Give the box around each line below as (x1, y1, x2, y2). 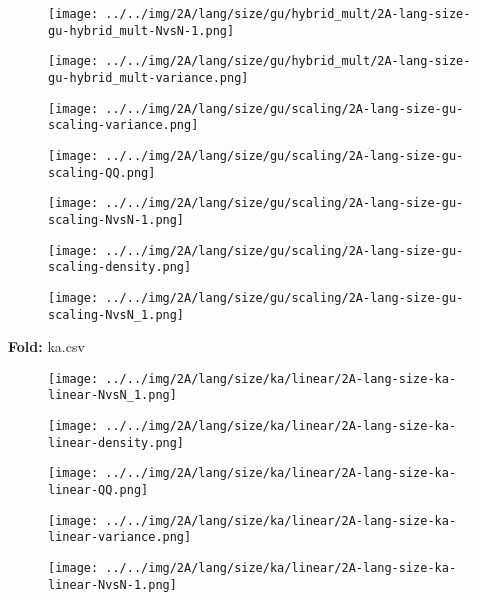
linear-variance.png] (48, 530, 192, 545)
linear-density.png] (48, 435, 185, 450)
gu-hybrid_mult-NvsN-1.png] (48, 23, 235, 38)
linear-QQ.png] (48, 483, 149, 498)
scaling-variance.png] (48, 118, 199, 133)
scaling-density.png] (48, 260, 192, 275)
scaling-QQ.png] (48, 165, 156, 180)
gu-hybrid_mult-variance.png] (48, 70, 249, 85)
